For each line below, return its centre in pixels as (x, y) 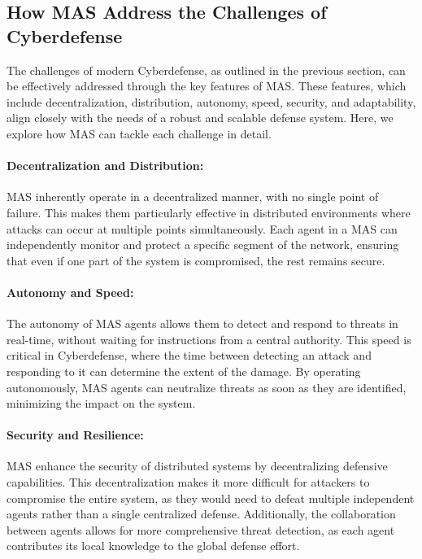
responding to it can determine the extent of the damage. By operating (184, 371)
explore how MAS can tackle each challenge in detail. (139, 133)
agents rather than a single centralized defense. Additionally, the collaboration (201, 514)
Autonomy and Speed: (70, 292)
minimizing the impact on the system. (101, 403)
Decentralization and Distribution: (105, 166)
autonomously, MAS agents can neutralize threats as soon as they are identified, (207, 387)
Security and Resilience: (75, 435)
